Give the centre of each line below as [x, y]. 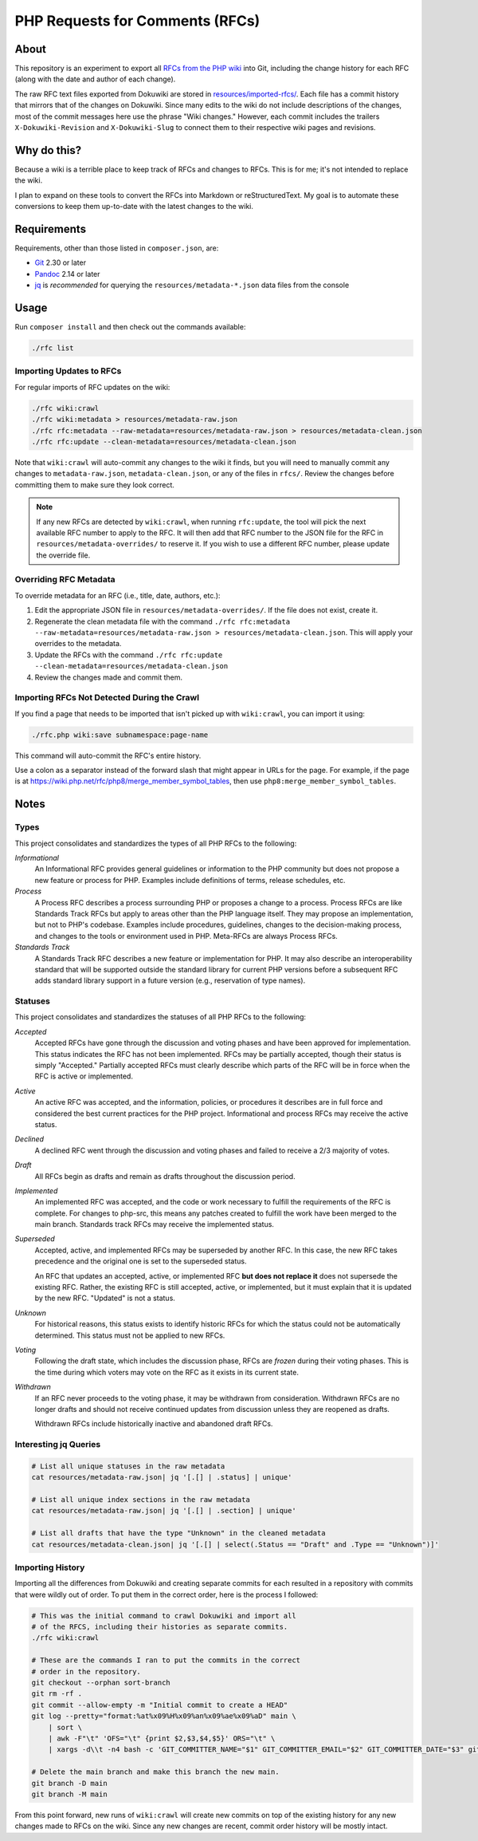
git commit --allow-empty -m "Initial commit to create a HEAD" [160, 1705]
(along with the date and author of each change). [95, 79]
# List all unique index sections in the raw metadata [141, 1500]
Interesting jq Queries [58, 1445]
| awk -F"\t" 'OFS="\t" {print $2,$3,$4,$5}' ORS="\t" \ [162, 1739]
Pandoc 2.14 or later [67, 274]
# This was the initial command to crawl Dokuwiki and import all [164, 1616]
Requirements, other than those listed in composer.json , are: [117, 248]
